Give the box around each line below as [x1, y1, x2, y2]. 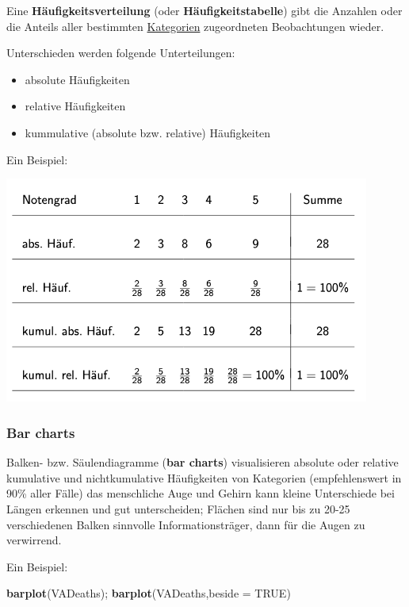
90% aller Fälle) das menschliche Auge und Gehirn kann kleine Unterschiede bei [6, 485, 395, 501]
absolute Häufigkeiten [25, 71, 130, 87]
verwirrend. [6, 532, 62, 548]
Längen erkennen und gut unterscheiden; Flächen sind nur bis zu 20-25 [6, 501, 350, 517]
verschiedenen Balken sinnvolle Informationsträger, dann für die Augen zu [6, 516, 365, 532]
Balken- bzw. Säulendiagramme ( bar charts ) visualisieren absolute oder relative [6, 454, 399, 471]
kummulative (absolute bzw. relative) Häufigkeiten [25, 124, 271, 140]
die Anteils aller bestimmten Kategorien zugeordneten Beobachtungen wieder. [6, 17, 384, 34]
